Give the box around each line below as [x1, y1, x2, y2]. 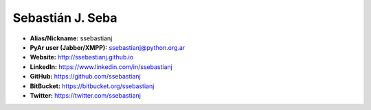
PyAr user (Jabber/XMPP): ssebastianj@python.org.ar [30, 43, 185, 51]
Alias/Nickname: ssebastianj [30, 34, 113, 42]
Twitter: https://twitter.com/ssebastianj [30, 91, 141, 99]
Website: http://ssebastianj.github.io [30, 53, 134, 61]
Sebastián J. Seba [12, 10, 117, 25]
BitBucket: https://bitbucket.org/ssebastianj [30, 82, 155, 90]
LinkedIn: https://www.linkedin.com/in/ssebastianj [30, 62, 173, 71]
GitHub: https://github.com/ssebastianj [30, 72, 141, 81]
